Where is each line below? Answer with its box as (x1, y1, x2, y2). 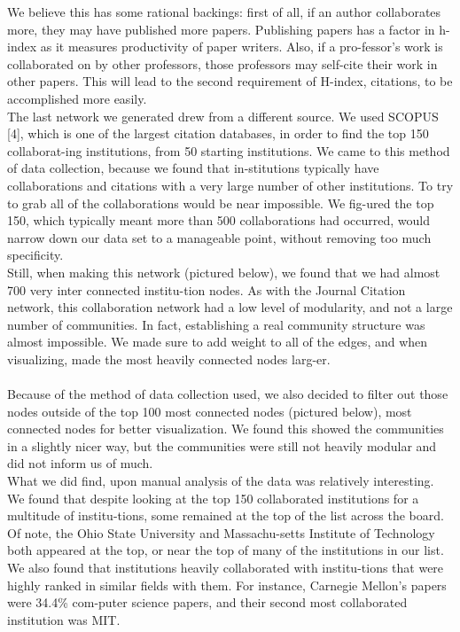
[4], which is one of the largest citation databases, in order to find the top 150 (7, 124, 429, 143)
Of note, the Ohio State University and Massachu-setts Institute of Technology (7, 523, 435, 542)
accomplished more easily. (7, 89, 147, 107)
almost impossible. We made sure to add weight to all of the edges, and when (7, 332, 428, 351)
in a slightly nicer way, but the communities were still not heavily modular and (7, 436, 437, 455)
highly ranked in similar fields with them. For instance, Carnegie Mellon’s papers (7, 575, 447, 594)
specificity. (7, 246, 64, 264)
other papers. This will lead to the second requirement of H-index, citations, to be (7, 72, 453, 90)
